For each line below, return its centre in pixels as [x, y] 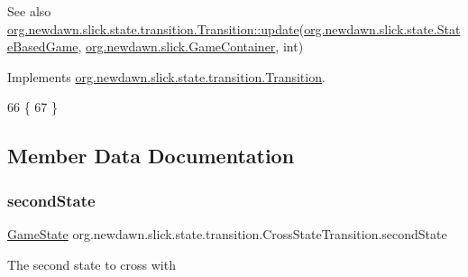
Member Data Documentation [151, 156]
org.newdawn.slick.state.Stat [382, 28]
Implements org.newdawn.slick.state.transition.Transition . [166, 76]
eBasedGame [43, 46]
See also [29, 11]
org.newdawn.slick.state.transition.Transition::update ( [156, 28]
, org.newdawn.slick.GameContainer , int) [191, 46]
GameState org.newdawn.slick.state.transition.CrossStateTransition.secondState [227, 233]
